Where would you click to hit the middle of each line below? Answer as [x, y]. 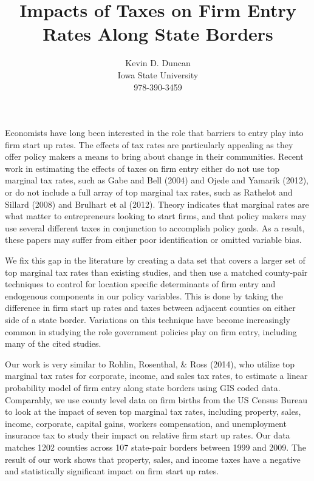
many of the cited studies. [53, 343]
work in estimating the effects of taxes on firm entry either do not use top [142, 168]
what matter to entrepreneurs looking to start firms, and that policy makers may [156, 216]
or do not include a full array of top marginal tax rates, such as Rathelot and [149, 192]
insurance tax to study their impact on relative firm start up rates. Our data [148, 435]
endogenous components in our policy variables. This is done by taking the [144, 295]
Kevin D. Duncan [158, 63]
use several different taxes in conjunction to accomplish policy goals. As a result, [155, 227]
